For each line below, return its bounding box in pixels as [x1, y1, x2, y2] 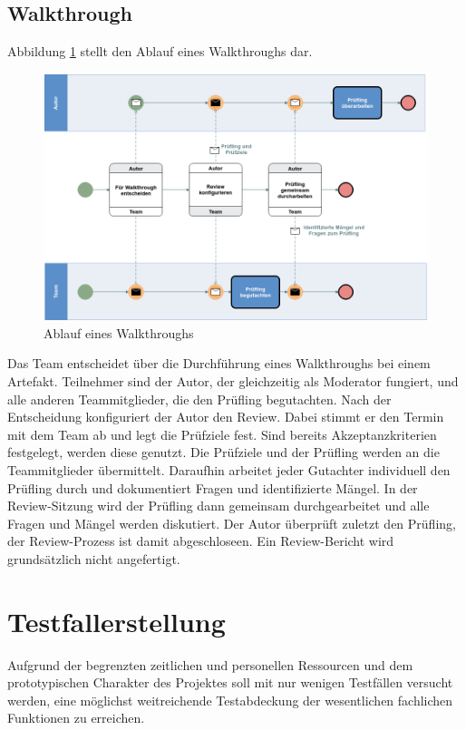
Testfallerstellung [7, 602, 226, 639]
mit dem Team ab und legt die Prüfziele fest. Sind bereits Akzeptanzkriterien [7, 424, 437, 443]
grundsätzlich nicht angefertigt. [7, 549, 180, 568]
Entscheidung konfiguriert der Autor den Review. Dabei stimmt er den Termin [7, 407, 444, 426]
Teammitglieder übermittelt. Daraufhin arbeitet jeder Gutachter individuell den [7, 460, 451, 479]
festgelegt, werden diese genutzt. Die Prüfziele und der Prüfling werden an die [7, 443, 440, 462]
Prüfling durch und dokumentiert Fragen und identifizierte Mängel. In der [7, 478, 418, 497]
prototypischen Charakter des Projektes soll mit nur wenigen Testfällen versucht [7, 673, 453, 692]
